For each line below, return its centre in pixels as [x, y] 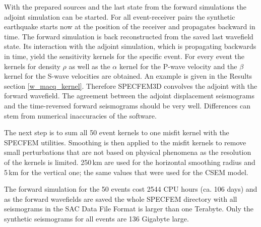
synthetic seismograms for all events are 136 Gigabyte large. [96, 218]
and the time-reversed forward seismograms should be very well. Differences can [127, 105]
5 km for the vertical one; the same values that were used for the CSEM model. [126, 172]
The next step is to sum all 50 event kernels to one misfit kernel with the [117, 132]
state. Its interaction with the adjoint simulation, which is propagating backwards [130, 46]
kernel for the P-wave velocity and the [178, 66]
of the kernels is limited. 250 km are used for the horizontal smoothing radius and [130, 162]
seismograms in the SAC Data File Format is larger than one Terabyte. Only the [129, 209]
